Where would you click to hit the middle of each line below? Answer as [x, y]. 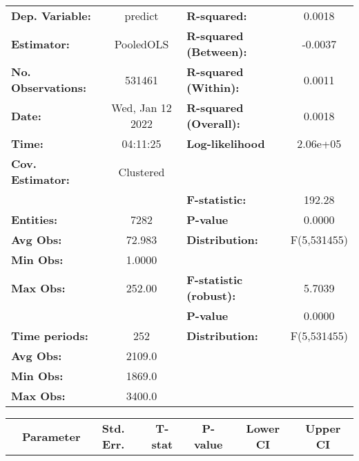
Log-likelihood [226, 143]
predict [142, 16]
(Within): [213, 87]
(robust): [211, 295]
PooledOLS [142, 44]
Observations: [49, 87]
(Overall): [213, 123]
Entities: [35, 219]
